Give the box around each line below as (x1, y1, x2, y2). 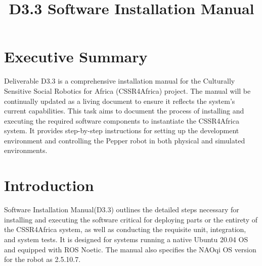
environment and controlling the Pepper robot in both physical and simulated (4, 135, 245, 145)
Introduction (4, 175, 94, 196)
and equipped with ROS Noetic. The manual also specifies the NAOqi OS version (4, 244, 256, 254)
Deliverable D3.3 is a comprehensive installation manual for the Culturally (4, 75, 235, 86)
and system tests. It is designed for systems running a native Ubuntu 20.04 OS (4, 234, 248, 244)
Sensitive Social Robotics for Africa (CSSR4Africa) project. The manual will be (4, 85, 251, 96)
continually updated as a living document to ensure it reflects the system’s (4, 95, 235, 106)
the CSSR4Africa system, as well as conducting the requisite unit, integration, (4, 224, 246, 235)
